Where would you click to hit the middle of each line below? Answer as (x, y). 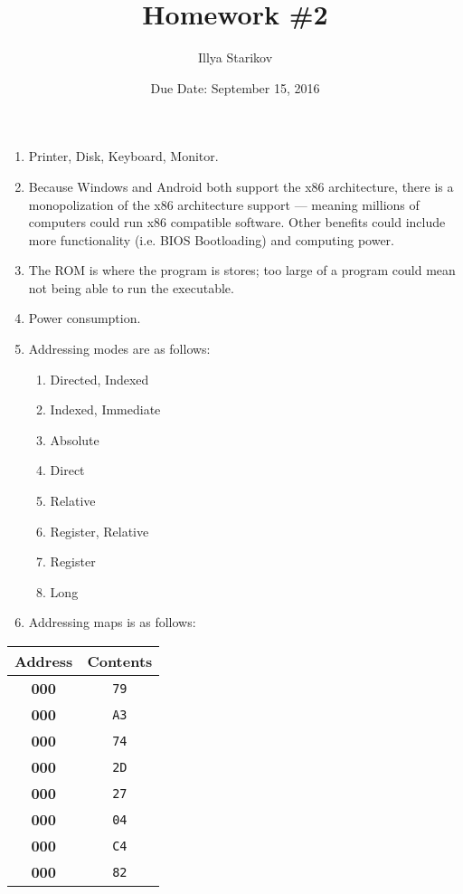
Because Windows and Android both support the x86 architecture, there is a (241, 186)
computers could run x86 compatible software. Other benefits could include (237, 222)
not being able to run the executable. (131, 287)
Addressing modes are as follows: (119, 349)
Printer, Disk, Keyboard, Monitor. (123, 156)
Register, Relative (99, 531)
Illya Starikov (235, 57)
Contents (120, 661)
